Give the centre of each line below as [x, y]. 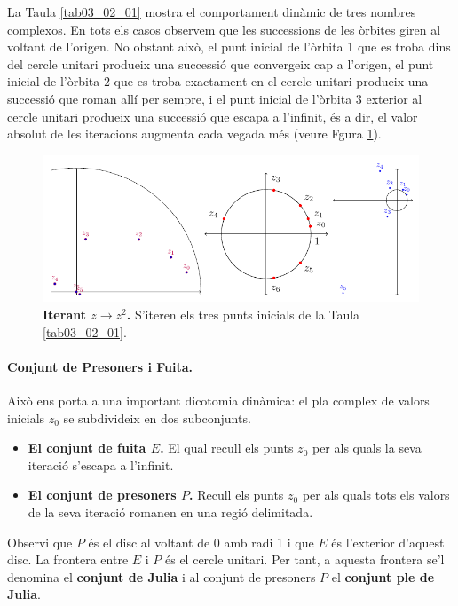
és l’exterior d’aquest [388, 542]
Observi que [40, 542]
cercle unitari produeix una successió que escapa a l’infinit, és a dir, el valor [213, 116]
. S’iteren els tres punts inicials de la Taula [243, 314]
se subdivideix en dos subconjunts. [157, 417]
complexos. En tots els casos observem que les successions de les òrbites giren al [224, 29]
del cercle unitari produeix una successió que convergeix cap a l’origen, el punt [221, 63]
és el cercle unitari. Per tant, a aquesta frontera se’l [305, 559]
